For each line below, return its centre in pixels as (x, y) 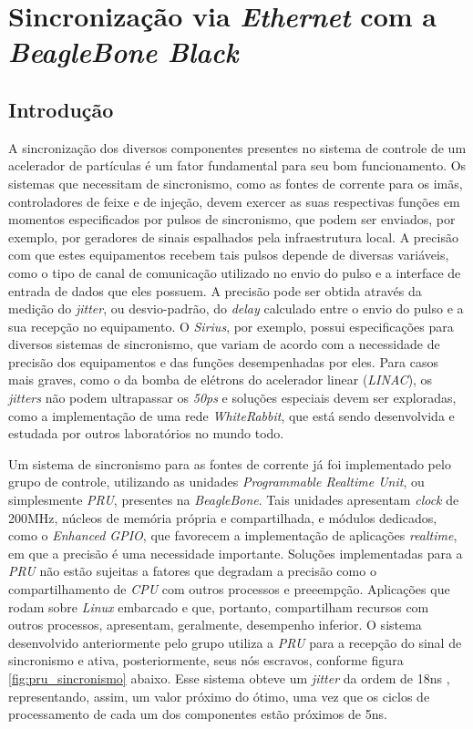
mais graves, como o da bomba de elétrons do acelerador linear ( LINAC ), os (221, 380)
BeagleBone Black (123, 52)
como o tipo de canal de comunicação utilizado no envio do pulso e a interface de (235, 272)
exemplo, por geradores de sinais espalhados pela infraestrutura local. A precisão (233, 236)
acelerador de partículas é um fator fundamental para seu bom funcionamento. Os (237, 165)
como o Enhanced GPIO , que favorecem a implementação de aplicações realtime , (233, 535)
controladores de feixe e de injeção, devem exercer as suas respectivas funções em (234, 201)
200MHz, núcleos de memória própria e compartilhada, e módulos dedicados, (223, 517)
